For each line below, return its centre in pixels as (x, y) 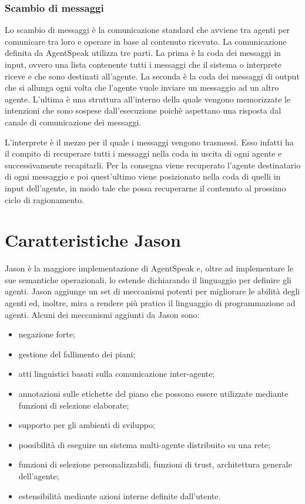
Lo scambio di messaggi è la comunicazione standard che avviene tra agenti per (148, 30)
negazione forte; (47, 334)
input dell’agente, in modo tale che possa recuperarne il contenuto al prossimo (145, 188)
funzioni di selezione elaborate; (74, 405)
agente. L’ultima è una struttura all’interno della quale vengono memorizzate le (148, 99)
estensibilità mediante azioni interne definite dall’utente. (120, 495)
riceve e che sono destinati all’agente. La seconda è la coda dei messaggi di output (152, 76)
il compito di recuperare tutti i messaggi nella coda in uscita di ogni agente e (143, 153)
